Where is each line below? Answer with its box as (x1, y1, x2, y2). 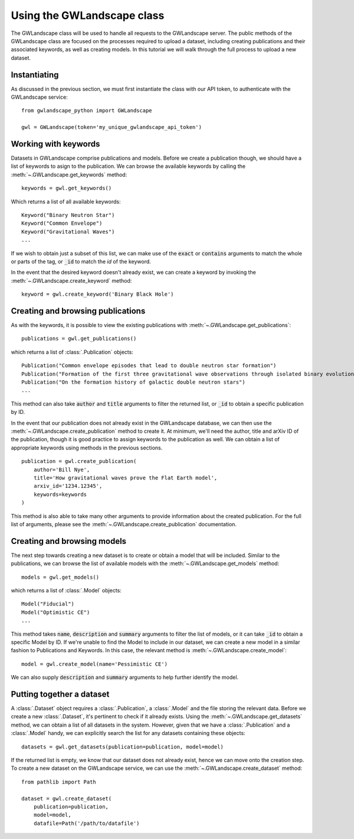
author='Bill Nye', (33, 466, 90, 473)
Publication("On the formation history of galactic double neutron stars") (21, 379, 245, 386)
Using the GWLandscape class (11, 9, 165, 22)
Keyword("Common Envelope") (21, 220, 103, 227)
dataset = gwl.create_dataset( (21, 795, 112, 802)
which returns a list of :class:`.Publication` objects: (11, 348, 134, 355)
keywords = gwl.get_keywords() (21, 185, 112, 192)
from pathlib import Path (21, 778, 97, 785)
